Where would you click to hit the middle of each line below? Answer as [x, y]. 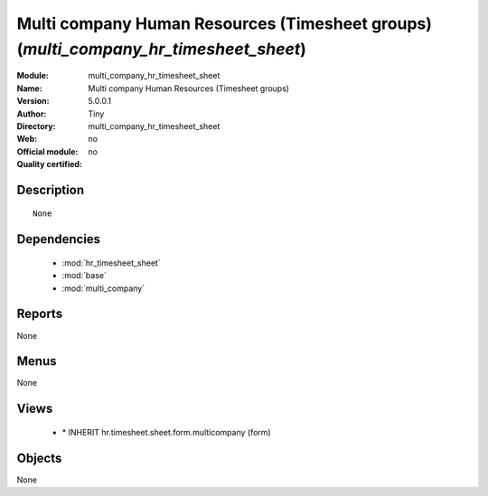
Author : [32, 114]
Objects [39, 458]
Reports [40, 314]
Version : [33, 101]
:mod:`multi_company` [103, 288]
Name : [29, 88]
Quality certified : [50, 164]
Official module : [47, 151]
